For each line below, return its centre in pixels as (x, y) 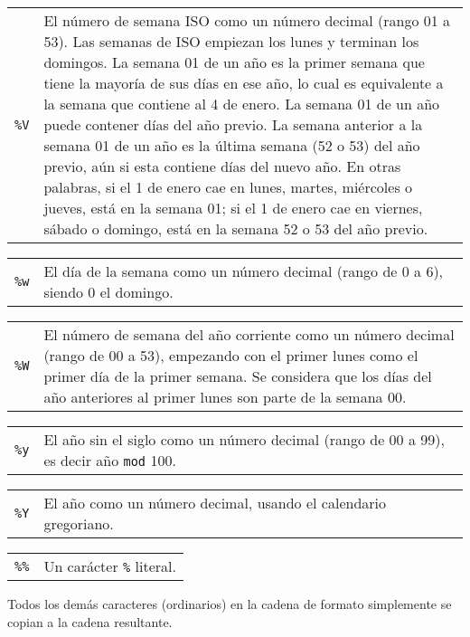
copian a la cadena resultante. (90, 621)
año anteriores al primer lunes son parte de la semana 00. (225, 397)
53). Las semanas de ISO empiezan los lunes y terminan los (231, 41)
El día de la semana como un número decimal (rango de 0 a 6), (244, 271)
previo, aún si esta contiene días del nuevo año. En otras (222, 166)
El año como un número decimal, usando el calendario (215, 503)
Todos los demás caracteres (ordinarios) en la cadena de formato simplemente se (230, 604)
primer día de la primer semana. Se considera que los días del (238, 376)
